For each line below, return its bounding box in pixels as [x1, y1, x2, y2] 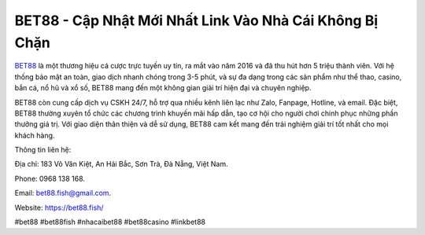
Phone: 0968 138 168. [14, 174, 86, 183]
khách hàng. [14, 130, 55, 140]
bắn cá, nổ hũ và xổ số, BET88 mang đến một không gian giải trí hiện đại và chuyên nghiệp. [14, 83, 312, 93]
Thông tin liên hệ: [14, 145, 72, 155]
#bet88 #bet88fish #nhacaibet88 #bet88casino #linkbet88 [14, 217, 206, 227]
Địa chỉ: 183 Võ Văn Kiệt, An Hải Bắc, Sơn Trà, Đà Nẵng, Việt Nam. [14, 160, 228, 169]
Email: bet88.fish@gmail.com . [14, 189, 112, 198]
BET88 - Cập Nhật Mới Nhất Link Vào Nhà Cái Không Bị [14, 12, 379, 29]
